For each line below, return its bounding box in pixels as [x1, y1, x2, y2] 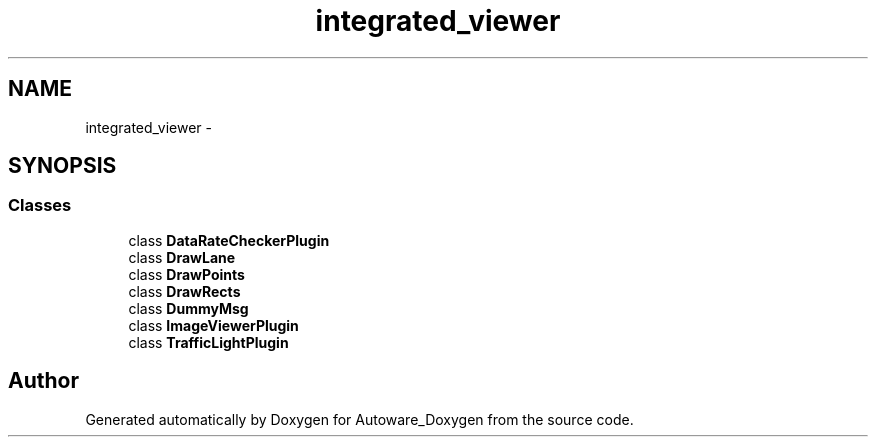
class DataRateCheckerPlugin [128, 231, 330, 249]
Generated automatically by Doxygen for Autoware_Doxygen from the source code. [85, 410, 634, 428]
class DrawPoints [128, 265, 245, 283]
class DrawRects [128, 282, 241, 300]
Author [8, 368, 79, 394]
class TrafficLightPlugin [128, 333, 289, 351]
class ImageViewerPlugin [128, 316, 299, 334]
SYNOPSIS [8, 153, 117, 179]
